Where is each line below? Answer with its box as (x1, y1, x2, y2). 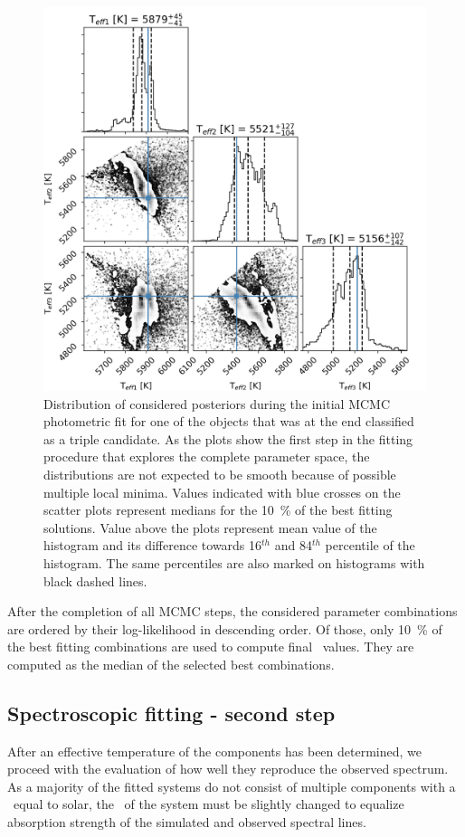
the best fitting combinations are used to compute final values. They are (7, 637, 414, 656)
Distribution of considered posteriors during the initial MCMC (43, 394, 391, 413)
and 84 (274, 536, 312, 555)
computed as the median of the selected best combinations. (7, 654, 335, 673)
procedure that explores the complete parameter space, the (43, 447, 370, 466)
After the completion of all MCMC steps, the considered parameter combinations (7, 602, 458, 621)
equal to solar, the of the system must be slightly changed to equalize (13, 794, 404, 813)
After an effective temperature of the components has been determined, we (7, 741, 422, 760)
